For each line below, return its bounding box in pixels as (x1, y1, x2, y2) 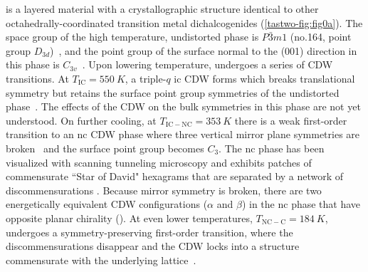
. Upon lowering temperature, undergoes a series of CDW (82, 57, 333, 72)
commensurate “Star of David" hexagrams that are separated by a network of (6, 169, 344, 184)
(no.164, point (290, 29, 352, 44)
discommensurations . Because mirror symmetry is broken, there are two (6, 182, 322, 197)
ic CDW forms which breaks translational (174, 70, 355, 85)
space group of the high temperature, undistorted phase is (6, 29, 259, 44)
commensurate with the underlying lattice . (6, 252, 196, 267)
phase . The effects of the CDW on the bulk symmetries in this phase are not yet (6, 99, 361, 114)
